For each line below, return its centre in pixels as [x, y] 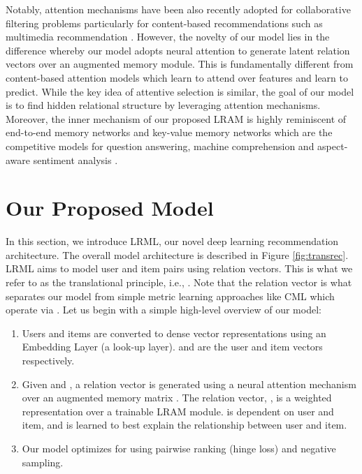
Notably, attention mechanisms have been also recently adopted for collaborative [178, 9]
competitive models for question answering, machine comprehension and [160, 146]
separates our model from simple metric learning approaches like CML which [170, 296]
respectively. [48, 360]
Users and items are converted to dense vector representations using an [174, 333]
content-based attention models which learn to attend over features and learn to [177, 77]
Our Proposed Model [110, 208]
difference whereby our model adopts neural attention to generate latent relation [178, 50]
